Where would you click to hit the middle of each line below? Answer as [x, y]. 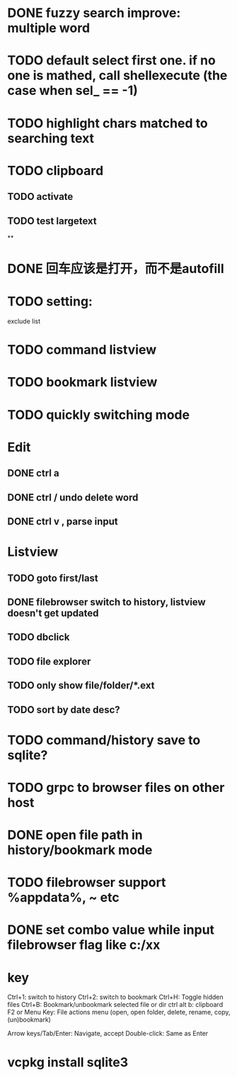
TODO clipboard [56, 171]
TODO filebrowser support [87, 882]
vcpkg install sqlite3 [68, 1062]
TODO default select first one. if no [111, 61]
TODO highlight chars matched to [108, 123]
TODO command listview [82, 350]
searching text [51, 138]
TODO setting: [50, 302]
